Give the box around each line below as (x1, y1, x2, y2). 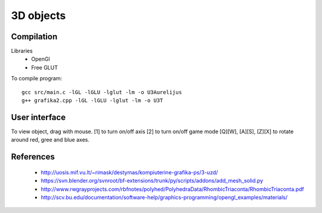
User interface (11, 112, 66, 122)
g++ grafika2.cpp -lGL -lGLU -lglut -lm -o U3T (21, 97, 163, 104)
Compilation (11, 32, 58, 42)
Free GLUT (31, 64, 58, 71)
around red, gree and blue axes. (11, 136, 89, 143)
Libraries (11, 48, 33, 55)
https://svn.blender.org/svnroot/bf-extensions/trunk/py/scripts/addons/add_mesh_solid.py (41, 177, 264, 184)
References (11, 152, 55, 162)
